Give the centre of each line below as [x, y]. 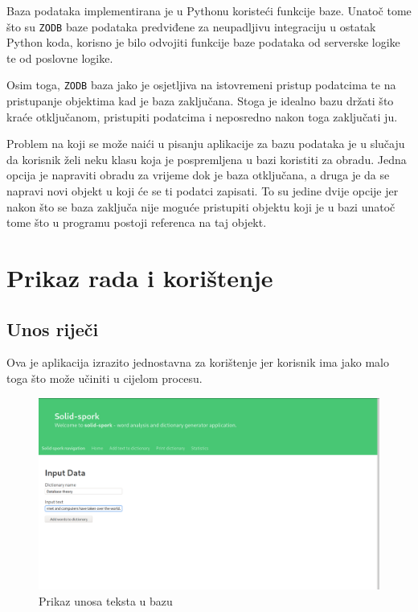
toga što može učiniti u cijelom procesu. [104, 378]
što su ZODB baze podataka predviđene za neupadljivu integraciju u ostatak [191, 26]
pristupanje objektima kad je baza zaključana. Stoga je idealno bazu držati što [200, 101]
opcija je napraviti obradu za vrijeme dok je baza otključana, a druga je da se [198, 175]
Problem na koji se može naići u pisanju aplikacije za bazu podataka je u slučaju [206, 144]
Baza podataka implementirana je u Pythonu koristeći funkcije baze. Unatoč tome [209, 10]
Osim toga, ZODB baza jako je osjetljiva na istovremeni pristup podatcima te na [201, 85]
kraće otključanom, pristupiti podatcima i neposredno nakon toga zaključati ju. [202, 116]
